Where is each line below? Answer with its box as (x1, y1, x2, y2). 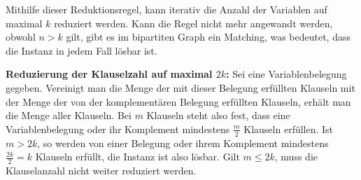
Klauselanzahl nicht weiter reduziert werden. (6, 163, 197, 177)
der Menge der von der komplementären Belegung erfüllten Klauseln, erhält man (6, 94, 351, 109)
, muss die (274, 149, 318, 164)
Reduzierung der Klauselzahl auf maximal (6, 67, 213, 81)
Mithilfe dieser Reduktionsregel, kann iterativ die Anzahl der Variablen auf (6, 2, 327, 16)
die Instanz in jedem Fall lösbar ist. (6, 43, 157, 57)
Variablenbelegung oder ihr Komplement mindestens (6, 121, 230, 136)
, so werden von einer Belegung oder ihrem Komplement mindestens (37, 135, 329, 150)
